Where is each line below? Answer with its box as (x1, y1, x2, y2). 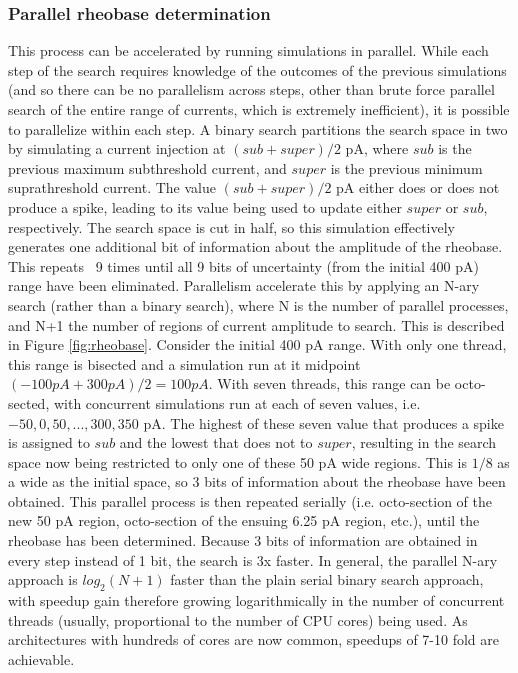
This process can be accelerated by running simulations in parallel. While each (8, 40, 489, 61)
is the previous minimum (330, 157, 483, 178)
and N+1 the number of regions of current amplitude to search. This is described (8, 314, 505, 335)
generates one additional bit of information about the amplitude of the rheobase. (8, 236, 503, 257)
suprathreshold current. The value (8, 177, 216, 198)
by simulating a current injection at (8, 138, 226, 159)
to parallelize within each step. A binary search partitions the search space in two (8, 118, 508, 139)
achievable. (8, 648, 75, 669)
